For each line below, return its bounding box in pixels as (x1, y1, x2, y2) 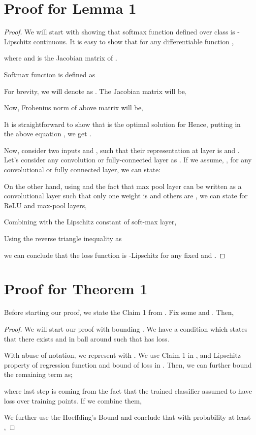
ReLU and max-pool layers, (4, 200, 87, 210)
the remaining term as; (4, 369, 73, 379)
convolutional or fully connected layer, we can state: (4, 164, 160, 175)
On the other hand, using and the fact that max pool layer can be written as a (4, 181, 242, 191)
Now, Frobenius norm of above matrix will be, (4, 102, 143, 113)
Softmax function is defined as (4, 69, 95, 79)
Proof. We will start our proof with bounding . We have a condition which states (4, 323, 248, 334)
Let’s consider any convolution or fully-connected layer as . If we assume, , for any (4, 155, 252, 165)
